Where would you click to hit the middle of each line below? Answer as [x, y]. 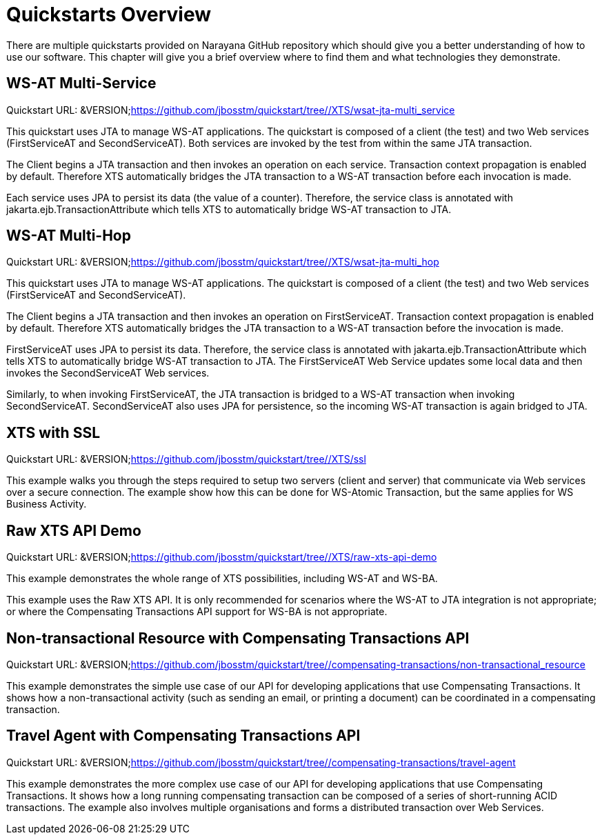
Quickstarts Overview [109, 14]
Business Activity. [47, 504]
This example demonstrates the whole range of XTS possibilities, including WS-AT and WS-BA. [222, 579]
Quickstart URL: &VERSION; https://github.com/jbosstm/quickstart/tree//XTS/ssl [186, 459]
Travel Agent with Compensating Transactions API [183, 736]
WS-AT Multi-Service [81, 83]
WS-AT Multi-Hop [69, 236]
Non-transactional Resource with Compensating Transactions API [238, 638]
